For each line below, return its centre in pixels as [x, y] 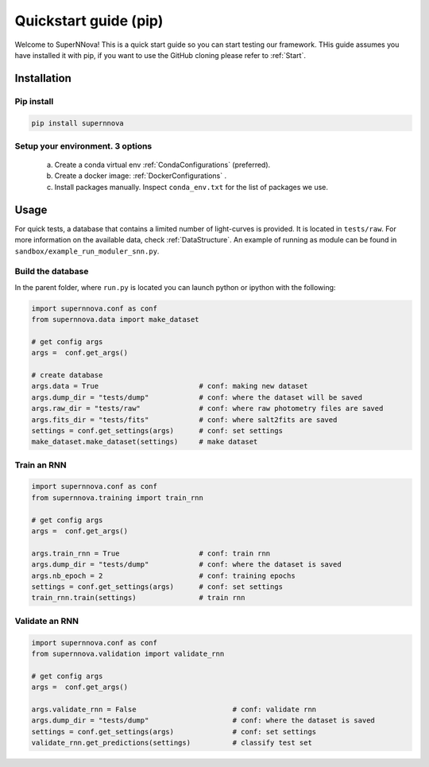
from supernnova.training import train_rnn [118, 498]
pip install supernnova [78, 123]
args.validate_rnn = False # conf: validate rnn [174, 709]
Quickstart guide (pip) [89, 21]
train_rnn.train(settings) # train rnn [138, 598]
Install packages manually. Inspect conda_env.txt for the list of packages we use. [191, 187]
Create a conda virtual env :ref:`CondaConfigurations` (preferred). [162, 165]
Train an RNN [41, 465]
